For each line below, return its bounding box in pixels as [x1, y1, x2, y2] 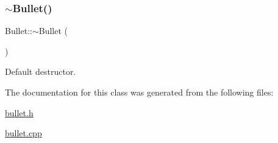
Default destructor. [5, 65, 76, 78]
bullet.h [5, 106, 34, 119]
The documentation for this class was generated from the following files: [5, 86, 274, 98]
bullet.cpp [5, 127, 42, 139]
